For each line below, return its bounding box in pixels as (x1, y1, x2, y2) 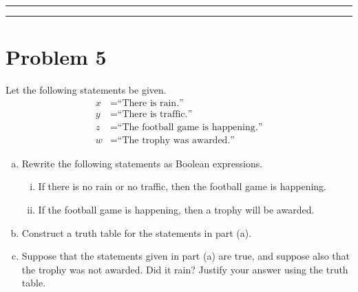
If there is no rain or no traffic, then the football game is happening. (38, 179, 326, 194)
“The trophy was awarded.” (117, 135, 235, 145)
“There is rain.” (117, 98, 184, 108)
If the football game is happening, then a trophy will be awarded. (38, 202, 315, 217)
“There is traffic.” (117, 109, 193, 119)
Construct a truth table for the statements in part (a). (21, 225, 252, 240)
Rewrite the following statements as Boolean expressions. (21, 156, 263, 170)
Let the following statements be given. (6, 83, 167, 97)
